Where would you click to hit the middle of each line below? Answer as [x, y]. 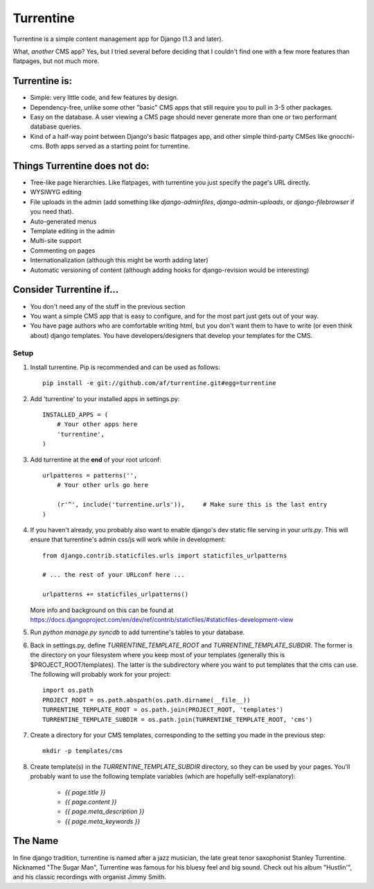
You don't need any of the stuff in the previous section [108, 306]
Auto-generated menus [63, 221]
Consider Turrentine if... [66, 290]
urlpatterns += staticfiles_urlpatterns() [116, 594]
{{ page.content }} [91, 802]
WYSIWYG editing [56, 192]
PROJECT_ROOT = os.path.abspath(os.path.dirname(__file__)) [146, 700]
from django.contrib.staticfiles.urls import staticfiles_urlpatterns [165, 556]
